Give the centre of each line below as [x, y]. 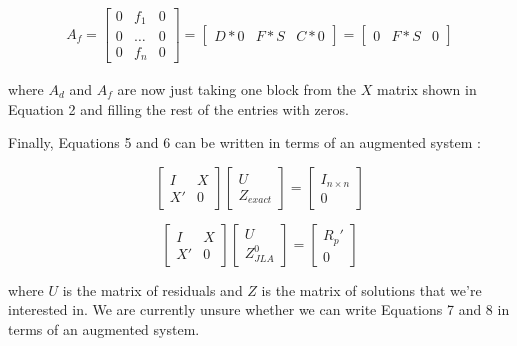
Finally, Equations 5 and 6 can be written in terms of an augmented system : [244, 142]
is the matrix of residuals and [152, 289]
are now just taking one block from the [237, 89]
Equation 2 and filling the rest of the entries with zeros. [178, 108]
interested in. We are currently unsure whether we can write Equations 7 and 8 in [259, 309]
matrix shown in [427, 89]
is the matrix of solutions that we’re [371, 289]
